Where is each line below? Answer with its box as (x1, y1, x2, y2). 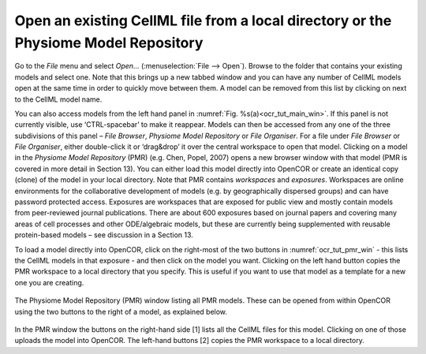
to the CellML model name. (14, 95, 103, 104)
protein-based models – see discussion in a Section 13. (14, 230, 193, 240)
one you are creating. (14, 278, 84, 287)
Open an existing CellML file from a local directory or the (14, 12, 392, 29)
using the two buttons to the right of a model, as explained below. (14, 307, 228, 316)
